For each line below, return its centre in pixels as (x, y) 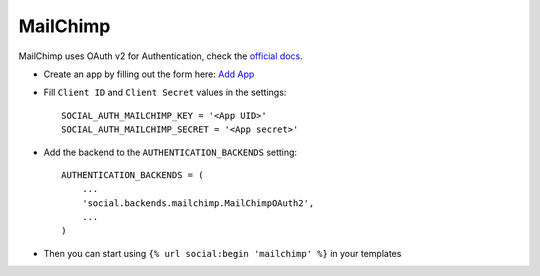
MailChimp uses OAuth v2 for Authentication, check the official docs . (161, 56)
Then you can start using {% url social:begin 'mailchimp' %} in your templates (222, 253)
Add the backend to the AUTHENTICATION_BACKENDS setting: (170, 152)
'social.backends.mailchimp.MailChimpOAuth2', (198, 203)
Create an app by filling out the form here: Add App (149, 74)
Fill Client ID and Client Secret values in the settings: (165, 92)
